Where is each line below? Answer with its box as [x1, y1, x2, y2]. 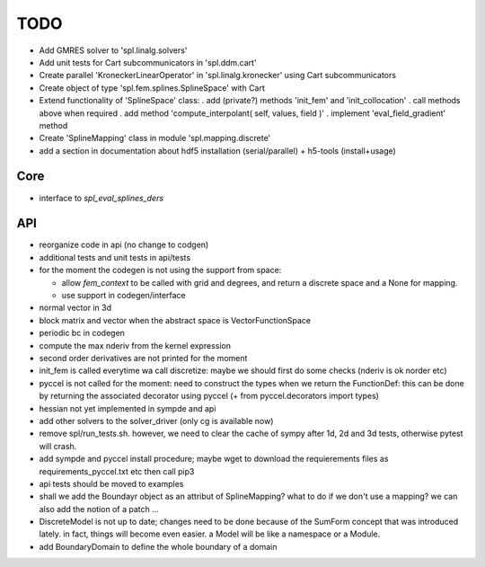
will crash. [39, 440, 77, 451]
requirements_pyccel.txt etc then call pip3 [39, 465, 195, 476]
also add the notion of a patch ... [39, 503, 159, 514]
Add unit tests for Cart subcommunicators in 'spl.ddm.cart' [39, 57, 257, 67]
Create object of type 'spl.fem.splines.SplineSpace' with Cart [39, 82, 265, 93]
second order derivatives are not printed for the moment [39, 353, 248, 363]
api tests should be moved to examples [39, 478, 184, 489]
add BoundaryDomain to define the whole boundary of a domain [39, 541, 278, 552]
